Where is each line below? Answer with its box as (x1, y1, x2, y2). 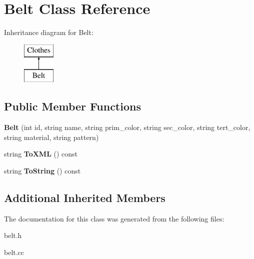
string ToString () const (4, 165, 81, 175)
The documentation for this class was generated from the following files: (4, 213, 224, 223)
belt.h (4, 230, 22, 240)
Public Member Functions (4, 98, 141, 114)
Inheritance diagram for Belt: (4, 27, 93, 37)
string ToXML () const (4, 148, 78, 159)
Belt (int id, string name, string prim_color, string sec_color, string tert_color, (4, 122, 250, 132)
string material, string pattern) (4, 131, 99, 142)
